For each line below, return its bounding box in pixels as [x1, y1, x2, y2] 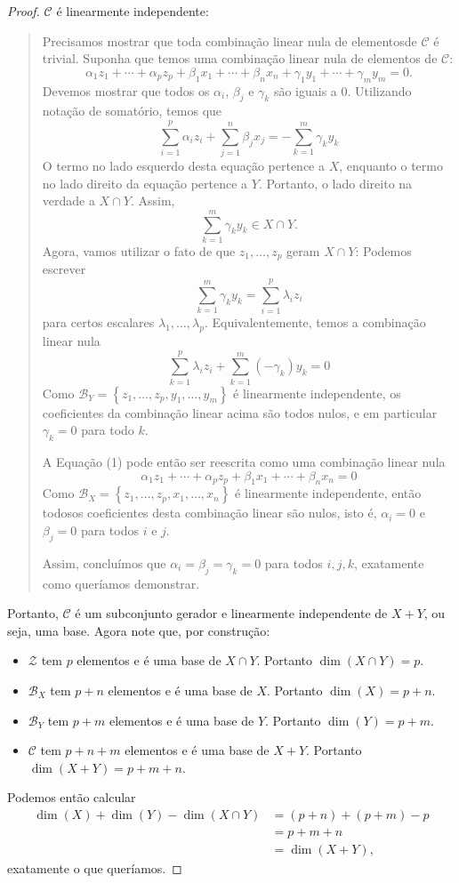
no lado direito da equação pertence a [42, 173, 248, 192]
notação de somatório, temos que [42, 101, 222, 120]
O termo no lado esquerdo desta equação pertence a [42, 157, 325, 175]
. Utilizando [347, 81, 412, 100]
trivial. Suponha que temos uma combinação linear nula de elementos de [42, 49, 438, 68]
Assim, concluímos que [42, 553, 166, 572]
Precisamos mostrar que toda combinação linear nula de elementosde [42, 31, 417, 50]
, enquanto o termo [339, 157, 443, 175]
